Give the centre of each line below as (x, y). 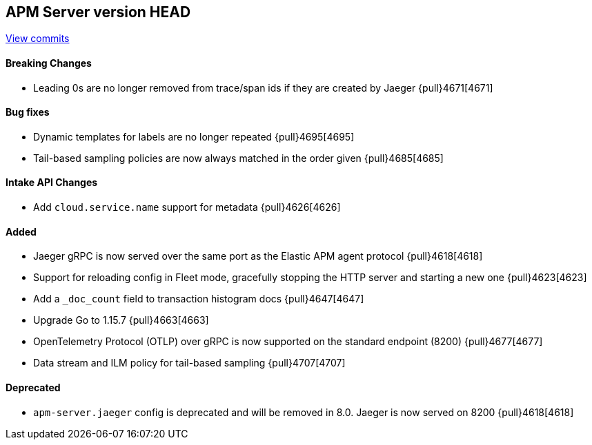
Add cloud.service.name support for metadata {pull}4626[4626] (187, 207)
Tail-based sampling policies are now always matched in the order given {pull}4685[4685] (238, 158)
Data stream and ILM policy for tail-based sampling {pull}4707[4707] (189, 363)
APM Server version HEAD (98, 12)
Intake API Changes (52, 183)
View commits (38, 39)
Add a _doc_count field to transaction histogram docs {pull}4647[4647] (199, 299)
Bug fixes (28, 112)
